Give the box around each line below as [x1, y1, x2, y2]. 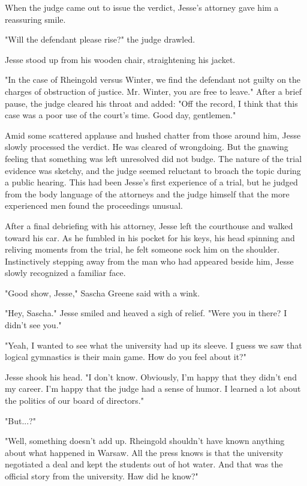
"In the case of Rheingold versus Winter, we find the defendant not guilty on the [5, 73, 301, 86]
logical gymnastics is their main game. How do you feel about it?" [5, 350, 246, 363]
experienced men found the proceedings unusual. [5, 199, 183, 212]
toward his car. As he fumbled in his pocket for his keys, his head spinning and [5, 231, 295, 244]
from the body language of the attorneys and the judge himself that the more [5, 187, 290, 200]
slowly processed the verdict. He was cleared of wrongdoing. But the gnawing [5, 140, 288, 153]
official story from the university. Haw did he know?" [5, 470, 198, 482]
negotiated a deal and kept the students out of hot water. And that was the [5, 458, 283, 470]
